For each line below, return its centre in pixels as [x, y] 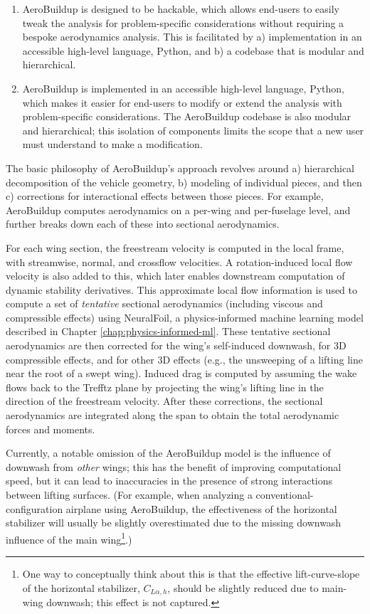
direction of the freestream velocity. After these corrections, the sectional [164, 401]
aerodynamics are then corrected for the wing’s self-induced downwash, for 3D [176, 345]
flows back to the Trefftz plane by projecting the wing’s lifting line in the [165, 387]
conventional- [285, 494]
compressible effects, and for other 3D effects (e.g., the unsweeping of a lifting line [184, 359]
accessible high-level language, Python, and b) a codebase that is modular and [193, 50]
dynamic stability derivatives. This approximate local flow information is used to [182, 289]
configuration [35, 508]
